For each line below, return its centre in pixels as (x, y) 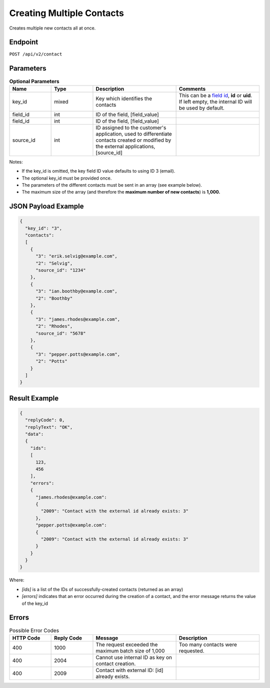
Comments (192, 89)
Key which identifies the (124, 99)
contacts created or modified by (133, 140)
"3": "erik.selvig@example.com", (76, 256)
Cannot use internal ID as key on (134, 657)
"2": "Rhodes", (54, 326)
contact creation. (116, 663)
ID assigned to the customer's (131, 128)
